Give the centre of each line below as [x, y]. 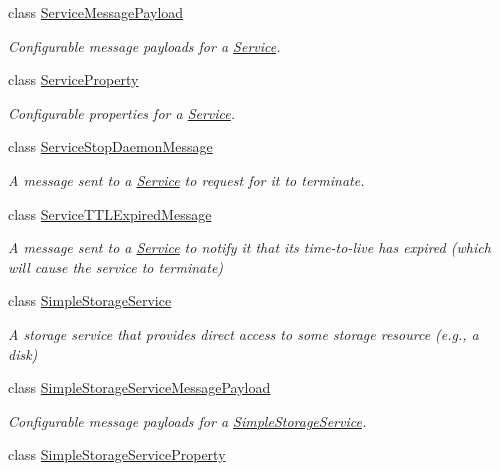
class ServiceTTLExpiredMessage [110, 213]
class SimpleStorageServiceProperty [117, 454]
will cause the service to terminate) [116, 266]
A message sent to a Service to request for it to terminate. [186, 179]
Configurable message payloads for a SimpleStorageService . [187, 420]
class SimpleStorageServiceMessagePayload [139, 387]
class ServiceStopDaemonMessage [110, 146]
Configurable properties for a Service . [122, 112]
